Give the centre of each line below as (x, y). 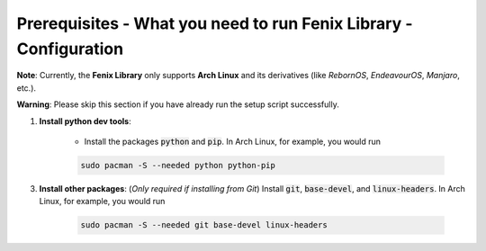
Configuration (70, 49)
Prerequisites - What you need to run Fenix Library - (215, 23)
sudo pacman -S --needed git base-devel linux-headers (204, 225)
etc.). (26, 88)
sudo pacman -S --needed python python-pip (178, 165)
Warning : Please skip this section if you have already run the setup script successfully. (178, 104)
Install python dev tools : (85, 121)
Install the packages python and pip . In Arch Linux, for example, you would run (233, 141)
